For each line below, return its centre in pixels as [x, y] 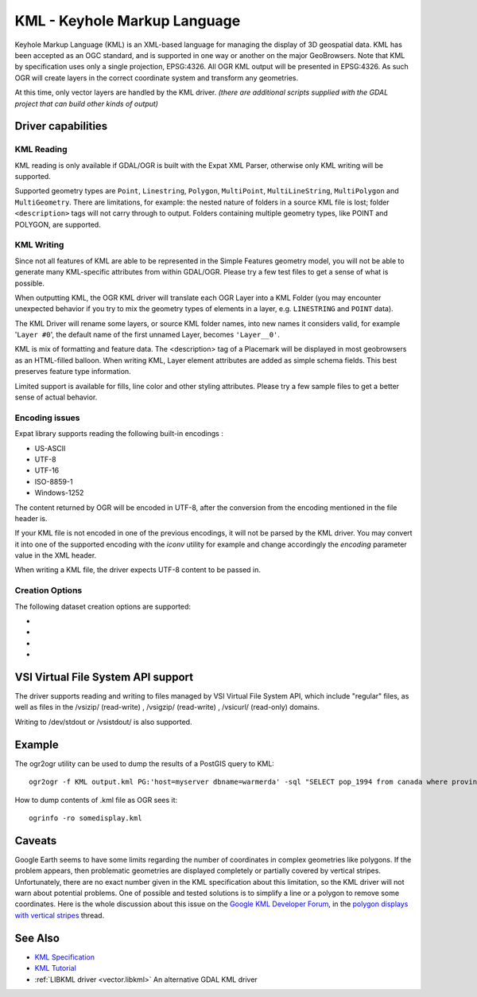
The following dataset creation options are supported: [103, 606]
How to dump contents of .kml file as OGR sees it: [96, 800]
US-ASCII [50, 448]
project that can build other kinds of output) [87, 103]
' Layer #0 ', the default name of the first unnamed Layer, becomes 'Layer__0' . [147, 335]
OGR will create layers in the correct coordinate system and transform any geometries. [157, 78]
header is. [31, 518]
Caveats [36, 841]
